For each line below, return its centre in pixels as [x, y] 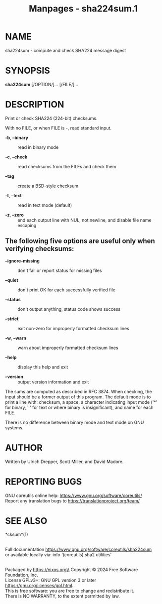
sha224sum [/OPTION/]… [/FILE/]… [42, 84]
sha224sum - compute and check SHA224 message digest [66, 50]
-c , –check [16, 157]
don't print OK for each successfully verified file [66, 290]
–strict [12, 319]
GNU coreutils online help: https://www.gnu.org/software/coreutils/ [74, 495]
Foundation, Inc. [22, 575]
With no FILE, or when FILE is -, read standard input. [58, 128]
